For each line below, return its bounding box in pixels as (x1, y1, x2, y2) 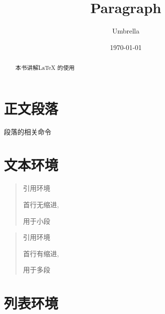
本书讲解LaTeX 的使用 (15, 64, 75, 72)
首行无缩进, (23, 199, 59, 210)
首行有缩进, (23, 248, 59, 258)
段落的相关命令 (4, 126, 51, 136)
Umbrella (112, 26, 140, 36)
